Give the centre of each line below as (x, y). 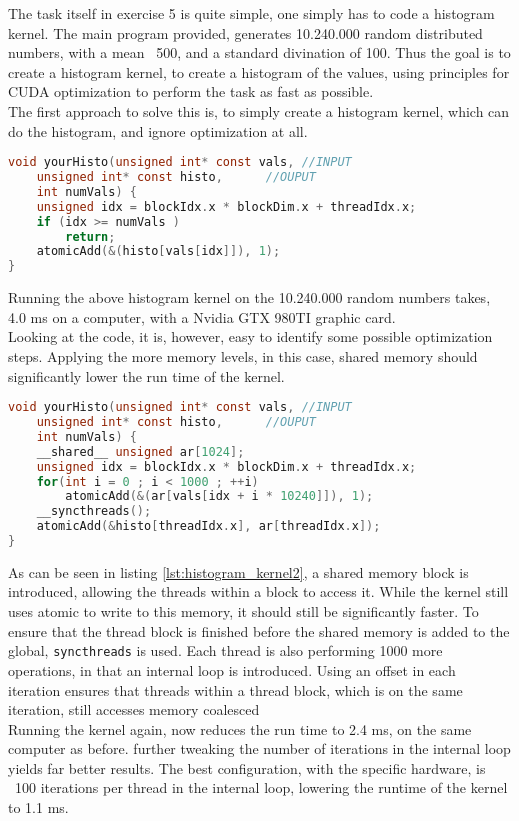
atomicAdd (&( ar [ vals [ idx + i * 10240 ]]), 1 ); (219, 496)
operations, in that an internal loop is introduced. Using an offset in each (232, 669)
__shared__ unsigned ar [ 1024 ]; (140, 451)
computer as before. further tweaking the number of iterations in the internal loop (259, 748)
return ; (90, 236)
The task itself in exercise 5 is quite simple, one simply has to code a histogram (251, 13)
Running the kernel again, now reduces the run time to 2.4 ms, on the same (240, 728)
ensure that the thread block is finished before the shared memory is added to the (259, 630)
